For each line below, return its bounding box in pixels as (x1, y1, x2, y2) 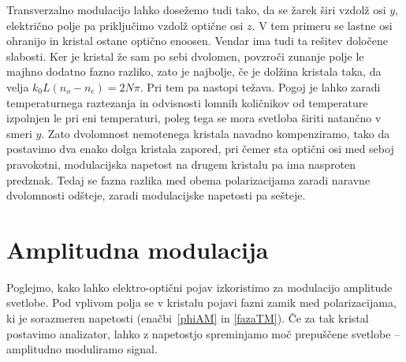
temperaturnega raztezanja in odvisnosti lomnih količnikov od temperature (6, 94, 368, 110)
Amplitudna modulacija (6, 233, 269, 265)
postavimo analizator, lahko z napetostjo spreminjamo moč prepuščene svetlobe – (6, 325, 400, 341)
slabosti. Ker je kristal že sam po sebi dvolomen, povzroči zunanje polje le (6, 47, 364, 64)
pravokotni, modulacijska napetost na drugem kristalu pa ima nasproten (6, 155, 356, 172)
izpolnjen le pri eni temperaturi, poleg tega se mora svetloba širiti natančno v (6, 110, 382, 126)
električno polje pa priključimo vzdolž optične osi (6, 17, 244, 33)
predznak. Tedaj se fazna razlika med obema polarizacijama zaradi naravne (6, 171, 371, 188)
